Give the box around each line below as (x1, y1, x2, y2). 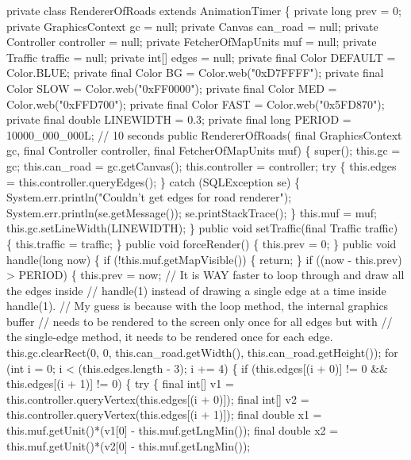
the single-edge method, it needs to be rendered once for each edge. (6, 328, 333, 345)
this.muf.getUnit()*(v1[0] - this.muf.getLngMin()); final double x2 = (6, 422, 339, 439)
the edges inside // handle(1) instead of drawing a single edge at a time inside (6, 282, 386, 298)
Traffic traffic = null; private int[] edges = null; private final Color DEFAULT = (6, 48, 396, 65)
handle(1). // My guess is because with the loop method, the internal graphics (6, 297, 389, 314)
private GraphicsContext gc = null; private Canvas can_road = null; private (6, 17, 378, 34)
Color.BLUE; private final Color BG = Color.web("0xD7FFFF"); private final (6, 64, 384, 81)
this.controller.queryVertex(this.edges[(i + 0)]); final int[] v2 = (6, 390, 309, 407)
